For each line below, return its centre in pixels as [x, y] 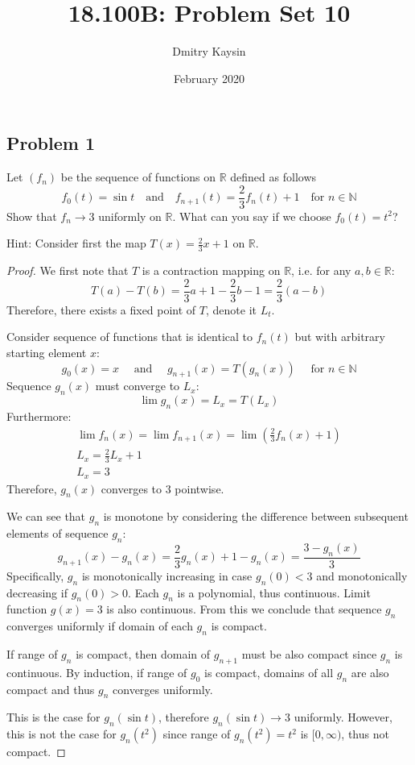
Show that [32, 216]
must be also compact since [309, 653]
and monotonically [362, 575]
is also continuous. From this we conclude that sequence [244, 609]
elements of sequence [58, 533]
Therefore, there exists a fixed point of [101, 309]
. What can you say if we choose [252, 216]
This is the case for [53, 717]
